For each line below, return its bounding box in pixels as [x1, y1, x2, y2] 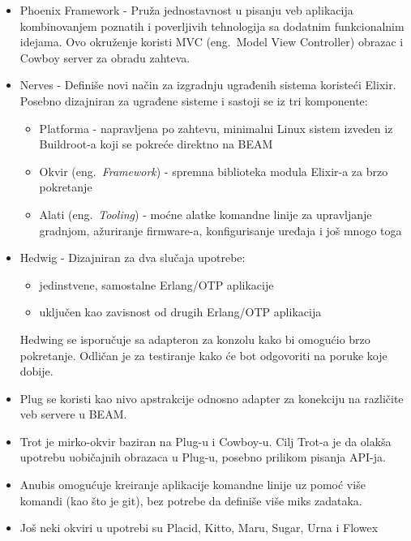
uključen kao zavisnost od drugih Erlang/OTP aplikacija [39, 303, 322, 320]
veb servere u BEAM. [19, 406, 127, 423]
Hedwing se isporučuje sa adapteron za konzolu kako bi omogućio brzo [19, 330, 370, 347]
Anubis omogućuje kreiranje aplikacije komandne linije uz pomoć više [19, 476, 366, 493]
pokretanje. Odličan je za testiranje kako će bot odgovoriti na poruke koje [19, 346, 387, 363]
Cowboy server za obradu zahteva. [19, 49, 191, 66]
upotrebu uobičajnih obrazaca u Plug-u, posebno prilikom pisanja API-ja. [19, 449, 386, 466]
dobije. [19, 363, 54, 380]
